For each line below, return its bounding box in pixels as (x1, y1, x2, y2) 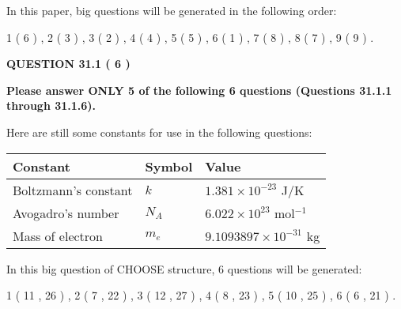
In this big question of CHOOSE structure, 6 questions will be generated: (6, 260, 362, 277)
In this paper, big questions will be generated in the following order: (6, 2, 337, 18)
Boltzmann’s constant (13, 180, 133, 199)
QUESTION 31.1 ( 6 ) (6, 55, 131, 72)
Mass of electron (13, 226, 103, 245)
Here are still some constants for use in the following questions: (6, 123, 312, 140)
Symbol (145, 156, 193, 175)
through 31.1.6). (6, 97, 96, 114)
